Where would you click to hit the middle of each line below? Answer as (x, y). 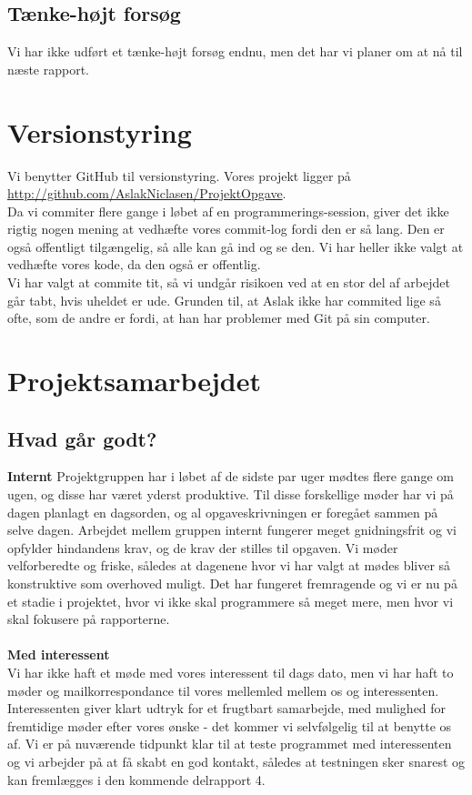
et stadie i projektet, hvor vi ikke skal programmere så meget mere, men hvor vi (231, 601)
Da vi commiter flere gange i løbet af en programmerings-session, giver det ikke (228, 211)
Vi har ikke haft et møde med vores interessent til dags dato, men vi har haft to (231, 672)
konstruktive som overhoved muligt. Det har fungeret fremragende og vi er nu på (232, 583)
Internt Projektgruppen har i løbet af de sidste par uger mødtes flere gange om (231, 476)
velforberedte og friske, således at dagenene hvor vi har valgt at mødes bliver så (229, 565)
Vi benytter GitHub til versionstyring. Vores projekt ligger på (179, 175)
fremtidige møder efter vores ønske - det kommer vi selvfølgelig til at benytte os (230, 725)
